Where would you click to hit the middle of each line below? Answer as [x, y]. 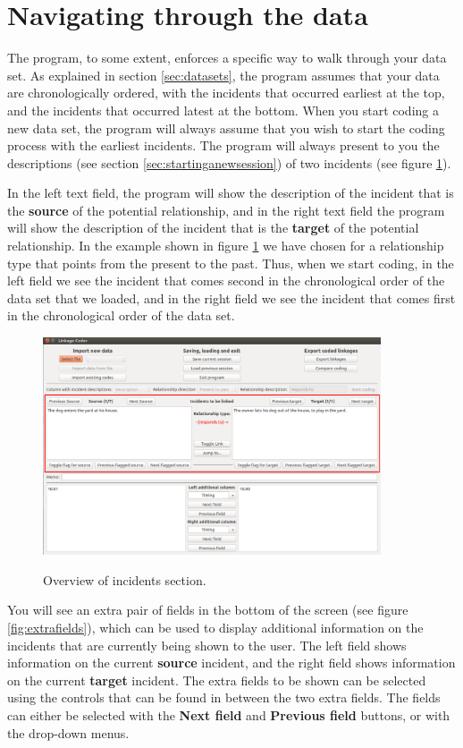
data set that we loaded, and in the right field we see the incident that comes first [231, 297]
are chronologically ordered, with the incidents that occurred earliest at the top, [226, 93]
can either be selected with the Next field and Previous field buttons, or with [229, 715]
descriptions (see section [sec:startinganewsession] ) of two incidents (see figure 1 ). [229, 162]
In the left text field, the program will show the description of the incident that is [231, 193]
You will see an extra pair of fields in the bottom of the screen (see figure [208, 610]
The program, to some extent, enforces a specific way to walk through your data [227, 58]
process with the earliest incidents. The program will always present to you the [223, 145]
